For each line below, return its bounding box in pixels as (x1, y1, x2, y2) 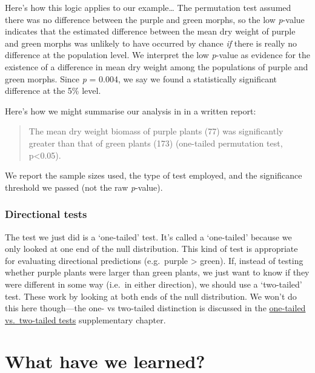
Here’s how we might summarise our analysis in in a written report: (5, 104, 256, 117)
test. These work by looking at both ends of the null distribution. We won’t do (5, 289, 297, 302)
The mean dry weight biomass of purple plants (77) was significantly (28, 125, 283, 137)
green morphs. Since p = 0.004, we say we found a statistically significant (5, 72, 277, 85)
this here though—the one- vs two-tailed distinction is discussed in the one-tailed (5, 302, 306, 314)
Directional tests (5, 206, 87, 222)
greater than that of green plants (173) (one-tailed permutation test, (28, 136, 283, 149)
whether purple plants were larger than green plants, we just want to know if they (5, 266, 310, 279)
